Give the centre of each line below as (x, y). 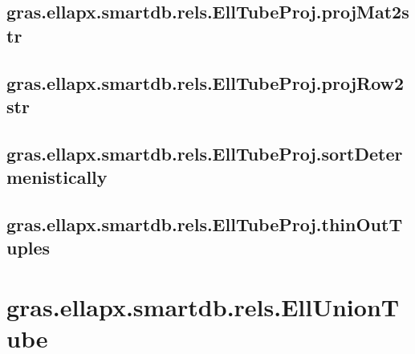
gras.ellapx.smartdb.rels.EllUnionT (203, 306)
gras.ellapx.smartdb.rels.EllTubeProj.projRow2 (205, 82)
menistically (57, 177)
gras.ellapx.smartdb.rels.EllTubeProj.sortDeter (205, 153)
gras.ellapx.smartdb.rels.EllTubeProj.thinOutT (205, 224)
